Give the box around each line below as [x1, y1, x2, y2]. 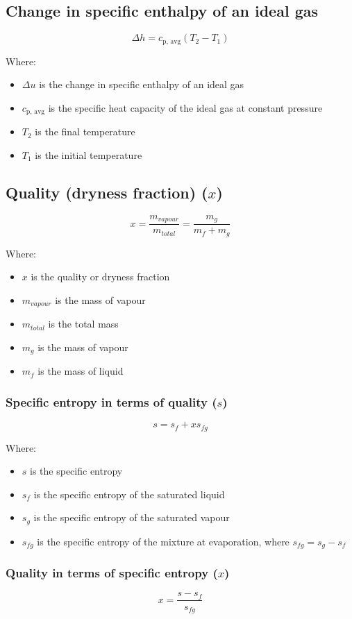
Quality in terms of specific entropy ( [6, 564, 218, 582]
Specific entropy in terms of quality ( [6, 393, 217, 410]
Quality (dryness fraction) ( [6, 181, 208, 203]
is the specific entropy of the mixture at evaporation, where [37, 534, 290, 548]
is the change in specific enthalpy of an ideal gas [39, 77, 244, 92]
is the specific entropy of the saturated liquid [33, 486, 225, 501]
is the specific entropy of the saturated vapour [33, 510, 230, 525]
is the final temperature [35, 124, 135, 139]
